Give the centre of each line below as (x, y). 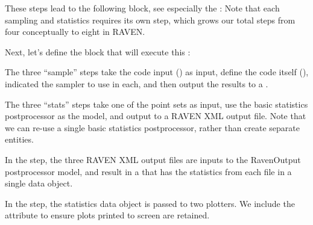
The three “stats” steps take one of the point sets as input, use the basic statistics (156, 104)
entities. (19, 139)
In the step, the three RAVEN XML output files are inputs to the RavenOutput (153, 159)
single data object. (39, 183)
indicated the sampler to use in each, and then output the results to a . (137, 83)
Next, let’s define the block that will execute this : (98, 51)
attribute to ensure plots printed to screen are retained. (107, 215)
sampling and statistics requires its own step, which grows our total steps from (150, 20)
